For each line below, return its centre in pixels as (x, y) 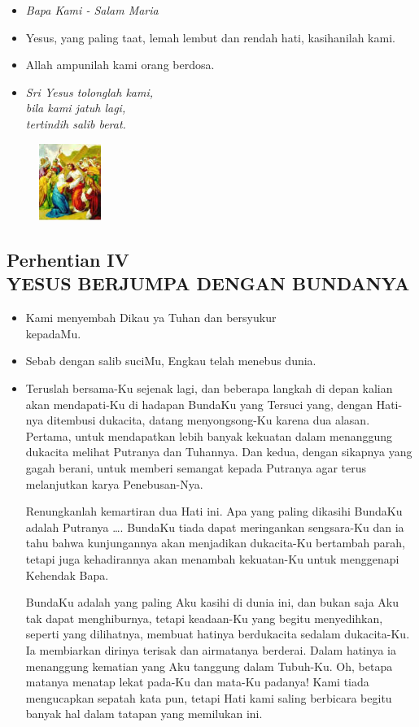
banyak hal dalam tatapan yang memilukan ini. (144, 714)
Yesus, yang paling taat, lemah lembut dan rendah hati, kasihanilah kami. (210, 37)
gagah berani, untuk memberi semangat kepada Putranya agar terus (196, 467)
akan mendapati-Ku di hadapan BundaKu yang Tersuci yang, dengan (199, 404)
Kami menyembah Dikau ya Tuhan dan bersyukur (151, 318)
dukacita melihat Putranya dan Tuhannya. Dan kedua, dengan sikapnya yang (219, 452)
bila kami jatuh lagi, (76, 108)
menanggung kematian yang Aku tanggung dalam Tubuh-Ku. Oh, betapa (209, 666)
